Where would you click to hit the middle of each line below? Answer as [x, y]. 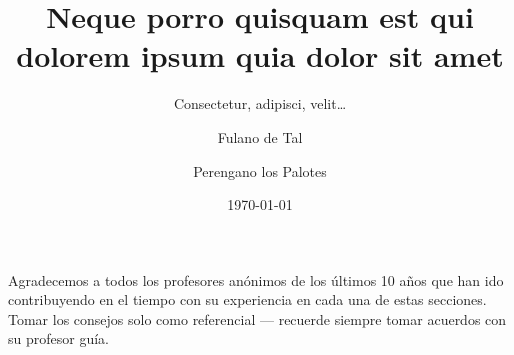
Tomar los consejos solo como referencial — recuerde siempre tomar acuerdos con [257, 318]
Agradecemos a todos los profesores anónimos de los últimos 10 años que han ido [256, 279]
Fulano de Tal [260, 136]
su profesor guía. [58, 338]
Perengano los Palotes [260, 170]
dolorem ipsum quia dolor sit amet [260, 55]
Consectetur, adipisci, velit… [260, 103]
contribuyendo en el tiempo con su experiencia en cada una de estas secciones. [247, 299]
